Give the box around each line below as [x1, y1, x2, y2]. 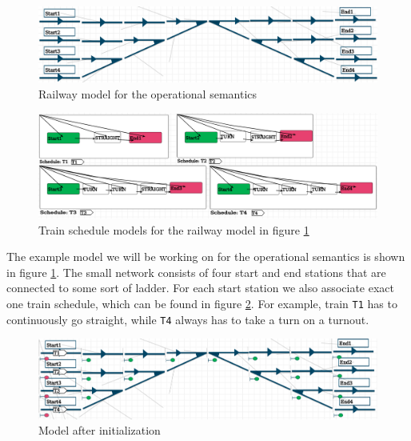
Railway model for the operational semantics [38, 85, 257, 102]
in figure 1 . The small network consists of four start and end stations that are [6, 263, 386, 280]
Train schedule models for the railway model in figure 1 [38, 221, 309, 238]
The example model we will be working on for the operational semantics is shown [6, 248, 405, 265]
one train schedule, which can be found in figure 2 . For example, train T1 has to [6, 295, 397, 312]
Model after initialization [38, 422, 161, 439]
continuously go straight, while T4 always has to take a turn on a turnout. [6, 311, 369, 327]
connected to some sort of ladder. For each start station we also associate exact [6, 279, 394, 296]
